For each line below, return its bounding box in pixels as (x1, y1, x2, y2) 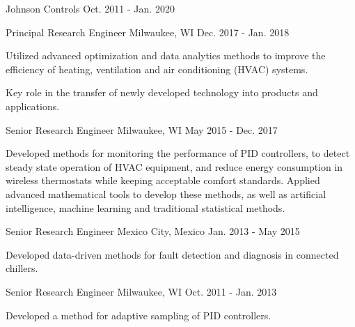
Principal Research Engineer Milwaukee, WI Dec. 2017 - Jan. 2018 (6, 24, 290, 39)
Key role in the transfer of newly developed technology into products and (6, 85, 318, 100)
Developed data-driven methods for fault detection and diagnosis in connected (6, 247, 339, 261)
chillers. (6, 261, 38, 275)
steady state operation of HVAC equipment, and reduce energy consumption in (6, 159, 343, 174)
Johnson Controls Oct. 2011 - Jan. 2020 (6, 1, 175, 15)
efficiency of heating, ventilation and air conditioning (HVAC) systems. (6, 61, 308, 76)
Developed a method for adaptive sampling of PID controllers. (6, 307, 271, 322)
